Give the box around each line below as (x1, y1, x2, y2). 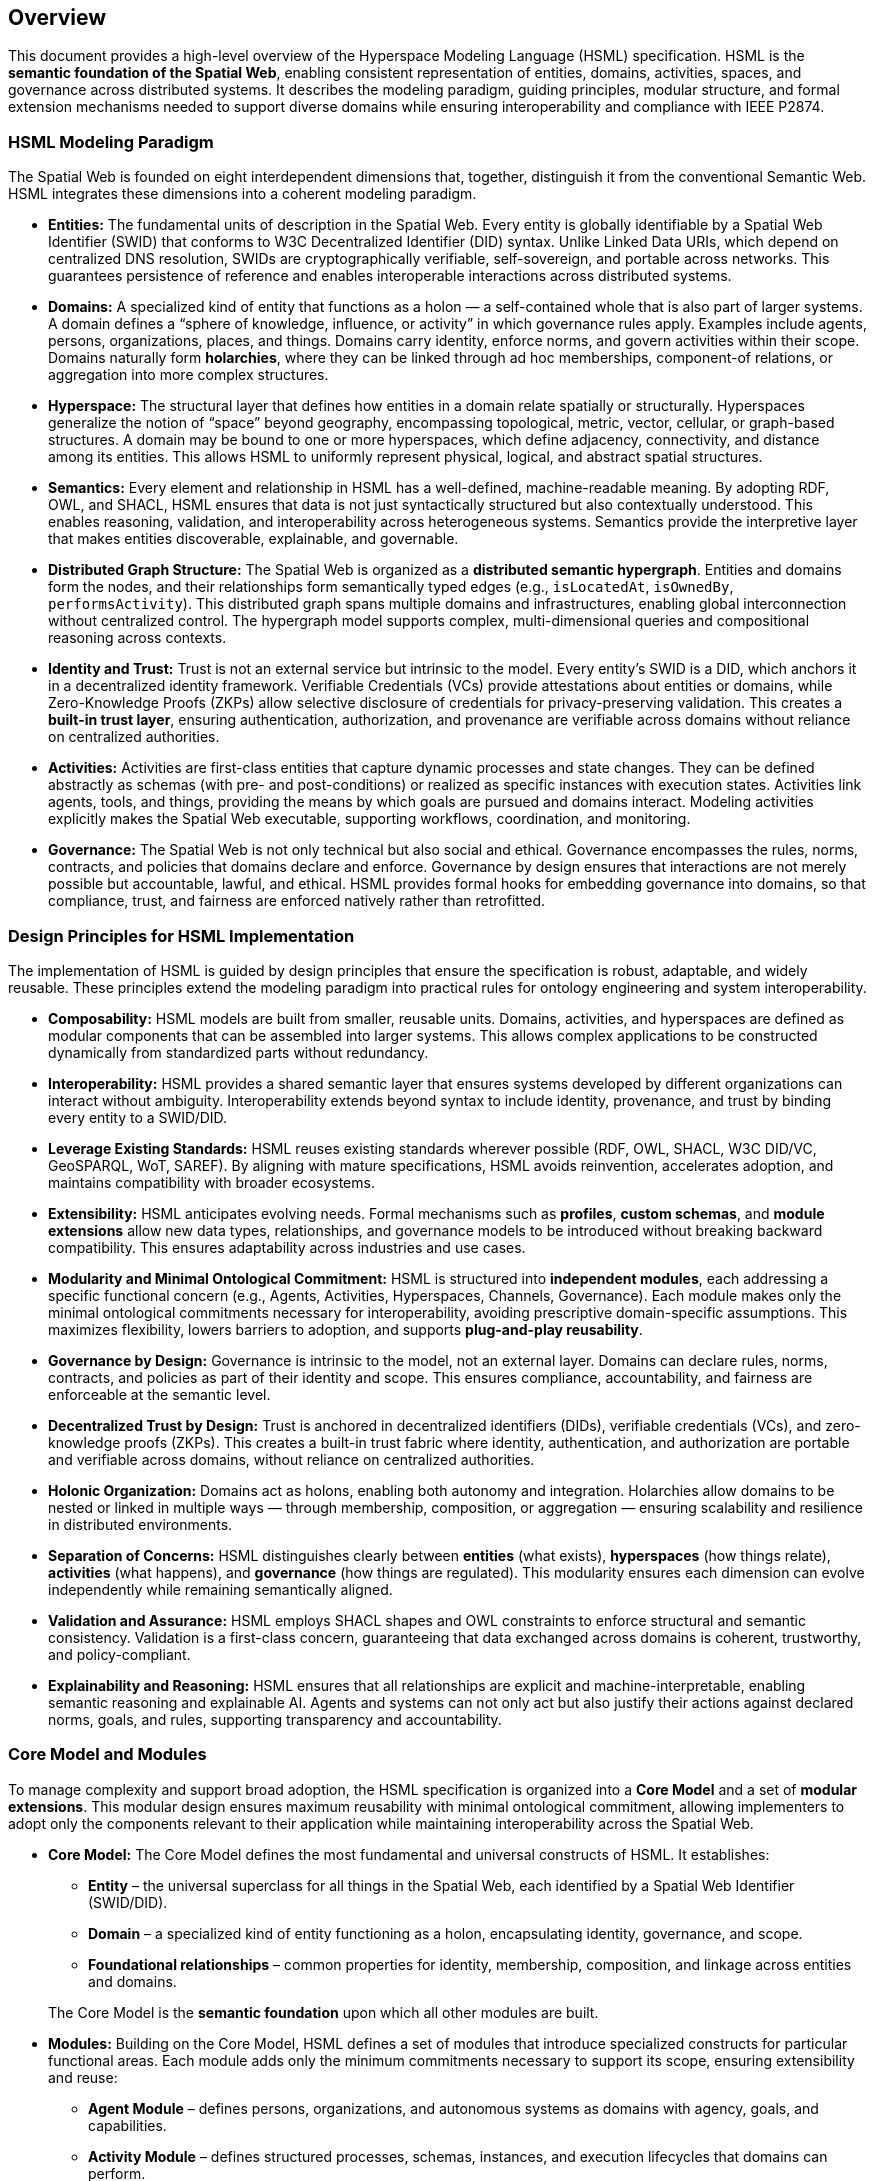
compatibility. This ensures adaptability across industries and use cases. (48, 1238, 526, 1256)
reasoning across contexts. (48, 629, 227, 647)
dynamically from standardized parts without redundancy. (48, 1043, 429, 1061)
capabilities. (88, 2116, 167, 2134)
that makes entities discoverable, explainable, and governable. (48, 530, 459, 548)
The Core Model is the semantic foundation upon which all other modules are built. (48, 2003, 599, 2021)
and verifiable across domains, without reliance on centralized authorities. (48, 1450, 535, 1468)
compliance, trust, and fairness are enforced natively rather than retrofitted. (48, 892, 546, 910)
